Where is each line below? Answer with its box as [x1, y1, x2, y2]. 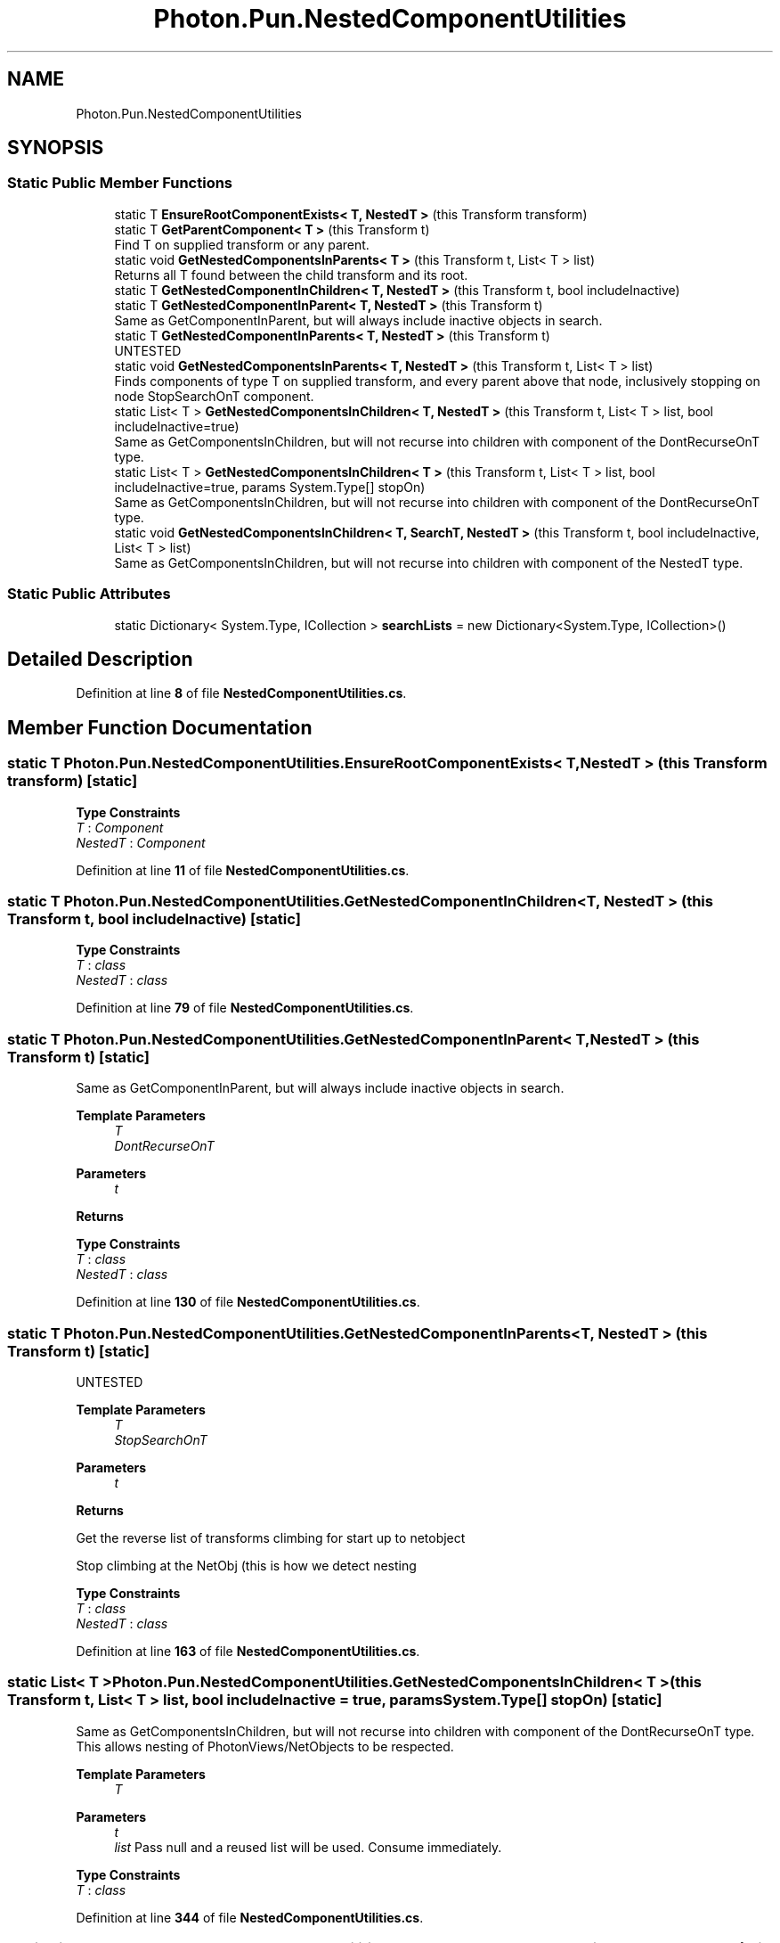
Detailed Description [7, 647, 193, 670]
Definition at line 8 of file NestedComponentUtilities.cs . [76, 685, 407, 701]
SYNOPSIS [7, 136, 104, 160]
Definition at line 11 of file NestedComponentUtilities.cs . [76, 862, 410, 878]
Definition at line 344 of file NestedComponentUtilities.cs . [76, 1909, 424, 1925]
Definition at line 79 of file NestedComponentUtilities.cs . [76, 1000, 414, 1016]
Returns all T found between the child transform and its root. [114, 266, 468, 283]
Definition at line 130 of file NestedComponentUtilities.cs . [76, 1294, 420, 1310]
